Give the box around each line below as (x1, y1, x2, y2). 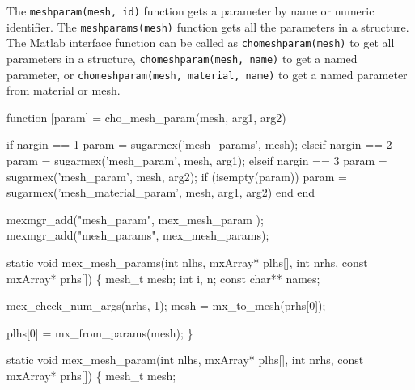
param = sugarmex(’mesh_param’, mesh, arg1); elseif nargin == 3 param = (6, 152, 387, 169)
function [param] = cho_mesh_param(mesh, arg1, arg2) (6, 108, 286, 125)
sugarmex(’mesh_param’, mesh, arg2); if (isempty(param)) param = (6, 167, 347, 184)
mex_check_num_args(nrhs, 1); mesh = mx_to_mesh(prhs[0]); (6, 297, 326, 314)
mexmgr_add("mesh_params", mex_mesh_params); (6, 227, 269, 244)
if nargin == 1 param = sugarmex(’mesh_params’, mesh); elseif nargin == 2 (6, 136, 392, 153)
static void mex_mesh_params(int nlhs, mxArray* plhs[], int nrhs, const (6, 254, 368, 271)
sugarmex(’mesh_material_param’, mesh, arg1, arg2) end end (6, 184, 315, 201)
